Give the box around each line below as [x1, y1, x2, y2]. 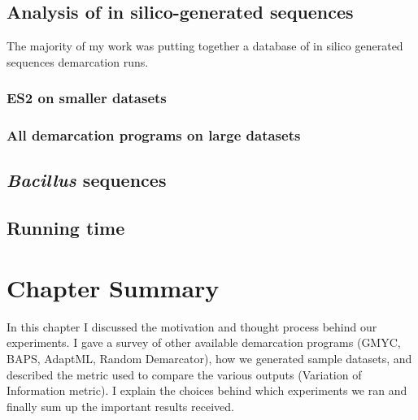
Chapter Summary [7, 271, 220, 304]
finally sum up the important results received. [7, 397, 234, 414]
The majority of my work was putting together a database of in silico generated [7, 37, 403, 54]
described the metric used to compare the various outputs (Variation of [7, 366, 362, 383]
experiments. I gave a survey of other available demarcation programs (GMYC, [7, 334, 401, 351]
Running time [7, 215, 125, 240]
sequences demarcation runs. [7, 53, 149, 70]
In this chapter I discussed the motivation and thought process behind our [7, 318, 377, 335]
